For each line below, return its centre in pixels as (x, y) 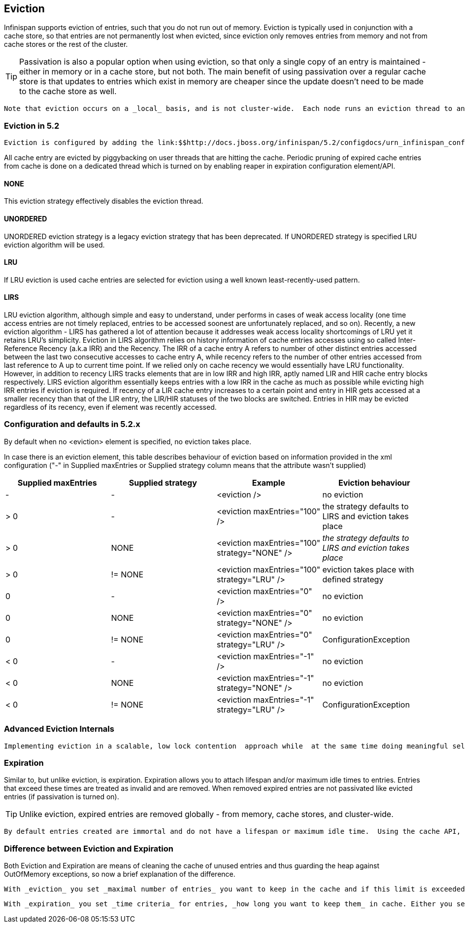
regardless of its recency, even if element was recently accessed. (110, 407)
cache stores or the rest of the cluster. (66, 44)
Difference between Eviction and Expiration (89, 848)
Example (268, 482)
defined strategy (353, 579)
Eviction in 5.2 (32, 125)
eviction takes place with (368, 569)
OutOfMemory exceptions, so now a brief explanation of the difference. (120, 874)
